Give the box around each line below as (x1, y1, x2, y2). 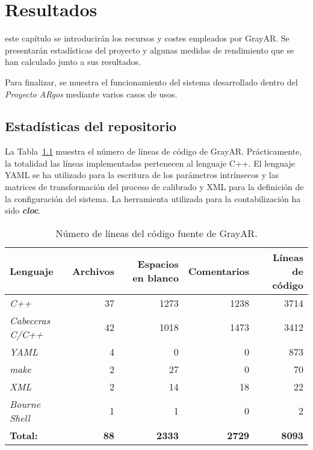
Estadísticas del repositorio (5, 117, 177, 135)
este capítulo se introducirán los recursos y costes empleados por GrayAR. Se (5, 32, 290, 45)
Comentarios (188, 264, 250, 278)
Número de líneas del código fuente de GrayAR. (55, 226, 258, 240)
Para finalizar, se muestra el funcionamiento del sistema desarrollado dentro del (5, 75, 298, 88)
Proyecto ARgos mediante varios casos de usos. (5, 87, 178, 100)
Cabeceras (10, 313, 51, 327)
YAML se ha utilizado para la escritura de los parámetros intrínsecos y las (5, 168, 279, 181)
